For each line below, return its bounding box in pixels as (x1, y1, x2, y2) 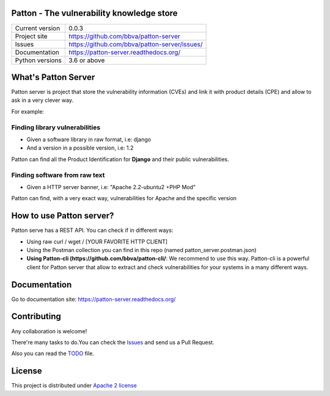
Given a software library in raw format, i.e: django (26, 135, 152, 143)
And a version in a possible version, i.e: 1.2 (26, 144, 134, 152)
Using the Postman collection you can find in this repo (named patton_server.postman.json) (26, 246, 257, 253)
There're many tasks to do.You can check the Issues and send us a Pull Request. (11, 339, 215, 346)
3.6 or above (68, 56, 105, 64)
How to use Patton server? (11, 211, 114, 221)
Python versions (15, 56, 62, 64)
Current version (15, 24, 61, 32)
